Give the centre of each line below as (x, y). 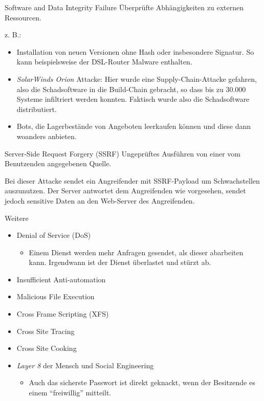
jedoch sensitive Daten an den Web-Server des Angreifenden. (100, 200)
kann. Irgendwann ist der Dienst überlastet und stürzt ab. (120, 262)
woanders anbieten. (47, 136)
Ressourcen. (23, 17)
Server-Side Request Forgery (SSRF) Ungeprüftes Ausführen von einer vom (123, 153)
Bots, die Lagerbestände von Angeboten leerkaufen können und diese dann (134, 126)
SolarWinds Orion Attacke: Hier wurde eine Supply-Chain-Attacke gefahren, (137, 79)
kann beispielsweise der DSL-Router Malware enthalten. (104, 62)
